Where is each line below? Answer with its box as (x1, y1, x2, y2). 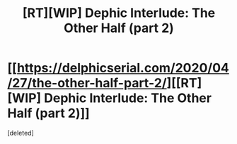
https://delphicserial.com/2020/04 (16, 60, 230, 76)
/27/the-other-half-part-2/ (7, 75, 168, 92)
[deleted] (7, 128, 34, 137)
